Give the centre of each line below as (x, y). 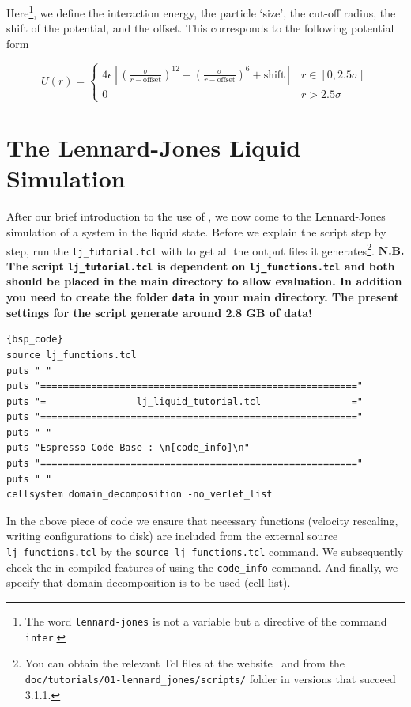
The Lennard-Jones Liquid (154, 147)
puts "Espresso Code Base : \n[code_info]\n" (128, 448)
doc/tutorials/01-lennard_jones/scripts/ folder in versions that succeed (210, 678)
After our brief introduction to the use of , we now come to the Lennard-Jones (196, 216)
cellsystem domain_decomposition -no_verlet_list (140, 495)
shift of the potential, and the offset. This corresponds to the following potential (200, 28)
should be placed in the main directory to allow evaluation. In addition (204, 281)
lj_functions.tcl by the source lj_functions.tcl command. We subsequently (205, 552)
